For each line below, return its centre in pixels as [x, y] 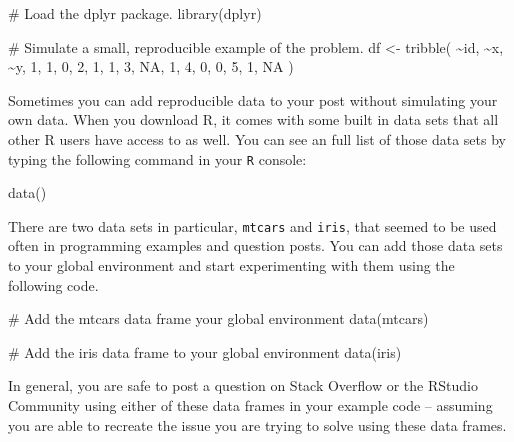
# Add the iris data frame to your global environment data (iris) [205, 351]
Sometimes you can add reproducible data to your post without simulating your [253, 99]
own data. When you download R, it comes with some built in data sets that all [253, 119]
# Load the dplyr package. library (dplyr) [135, 13]
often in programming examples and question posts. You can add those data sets [255, 245]
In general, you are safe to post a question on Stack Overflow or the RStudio [243, 385]
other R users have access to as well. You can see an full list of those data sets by [257, 138]
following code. [53, 284]
